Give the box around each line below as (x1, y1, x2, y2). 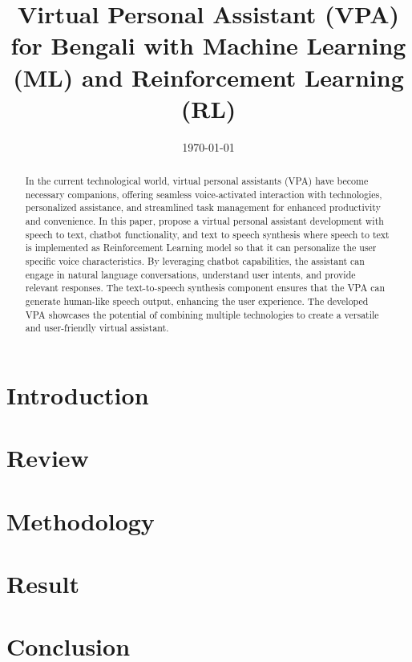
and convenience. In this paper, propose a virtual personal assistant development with (25, 214, 384, 228)
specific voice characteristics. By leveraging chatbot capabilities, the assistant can (25, 254, 365, 268)
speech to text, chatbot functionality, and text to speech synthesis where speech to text (25, 227, 390, 241)
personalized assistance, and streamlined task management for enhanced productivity (25, 201, 381, 214)
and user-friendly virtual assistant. (25, 321, 169, 335)
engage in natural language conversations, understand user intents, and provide (25, 267, 356, 281)
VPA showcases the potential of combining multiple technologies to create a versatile (25, 307, 379, 321)
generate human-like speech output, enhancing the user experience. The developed (25, 294, 369, 307)
